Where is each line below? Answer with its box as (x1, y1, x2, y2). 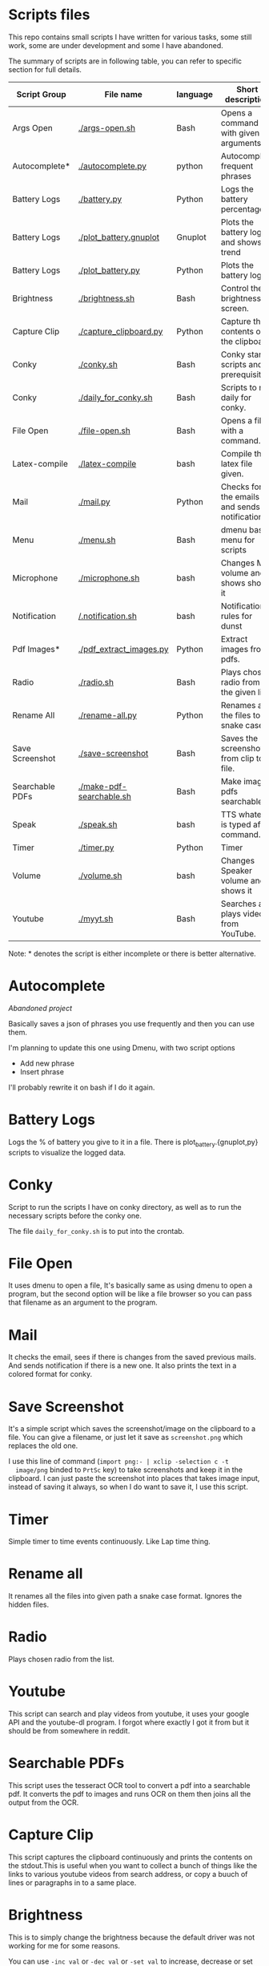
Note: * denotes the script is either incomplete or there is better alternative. (8, 949, 256, 958)
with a (220, 425, 244, 436)
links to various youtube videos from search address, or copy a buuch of (8, 1869, 248, 1879)
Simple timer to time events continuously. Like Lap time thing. (8, 1537, 211, 1547)
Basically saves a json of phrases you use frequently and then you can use (8, 1018, 255, 1028)
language (176, 88, 214, 99)
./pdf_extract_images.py (78, 643, 170, 654)
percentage (220, 203, 264, 214)
